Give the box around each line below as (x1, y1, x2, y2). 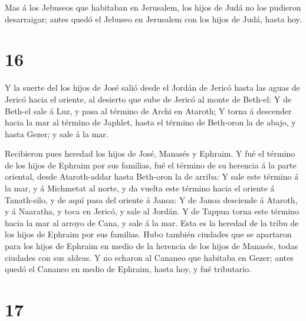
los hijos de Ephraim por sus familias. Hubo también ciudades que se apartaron (5, 228, 292, 240)
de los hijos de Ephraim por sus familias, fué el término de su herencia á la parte (5, 158, 297, 171)
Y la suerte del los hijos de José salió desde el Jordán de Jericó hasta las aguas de (5, 81, 300, 94)
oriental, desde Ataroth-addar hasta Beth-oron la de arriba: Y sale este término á (5, 170, 299, 183)
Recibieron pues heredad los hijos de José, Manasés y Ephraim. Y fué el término (5, 147, 295, 160)
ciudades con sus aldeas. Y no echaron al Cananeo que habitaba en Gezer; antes (5, 251, 294, 263)
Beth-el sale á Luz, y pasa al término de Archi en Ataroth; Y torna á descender (5, 104, 292, 117)
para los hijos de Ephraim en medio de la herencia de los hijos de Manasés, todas (5, 240, 298, 252)
